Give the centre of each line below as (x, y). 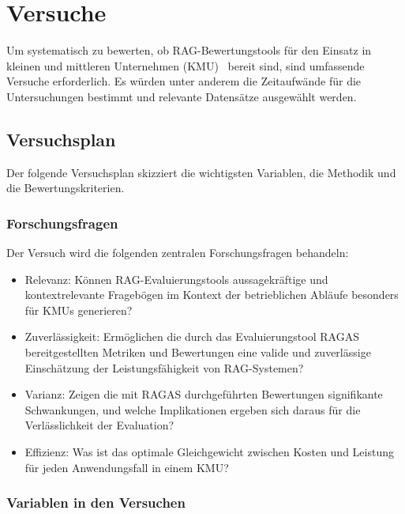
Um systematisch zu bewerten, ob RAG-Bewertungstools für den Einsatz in (189, 50)
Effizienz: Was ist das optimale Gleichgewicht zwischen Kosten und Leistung (209, 452)
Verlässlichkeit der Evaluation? (99, 425)
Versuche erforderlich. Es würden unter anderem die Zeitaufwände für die (184, 81)
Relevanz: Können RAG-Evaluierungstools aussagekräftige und (176, 279)
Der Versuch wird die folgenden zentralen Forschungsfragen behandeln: (178, 253)
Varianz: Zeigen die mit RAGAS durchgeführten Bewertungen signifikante (204, 394)
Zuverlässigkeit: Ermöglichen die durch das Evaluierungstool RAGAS (192, 336)
